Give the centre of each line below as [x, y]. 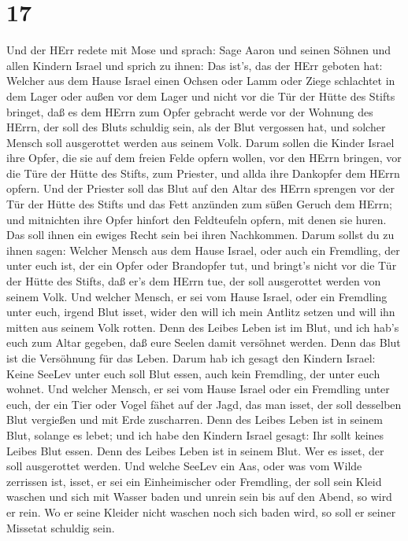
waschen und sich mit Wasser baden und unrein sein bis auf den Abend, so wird [199, 497]
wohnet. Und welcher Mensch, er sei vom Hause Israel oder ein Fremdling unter [198, 389]
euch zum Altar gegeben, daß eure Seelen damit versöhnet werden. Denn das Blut [204, 342]
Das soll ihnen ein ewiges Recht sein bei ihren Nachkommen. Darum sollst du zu [200, 235]
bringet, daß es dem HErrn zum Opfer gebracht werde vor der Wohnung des [190, 111]
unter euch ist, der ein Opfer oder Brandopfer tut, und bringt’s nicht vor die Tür [202, 265]
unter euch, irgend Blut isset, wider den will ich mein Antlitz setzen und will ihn [201, 312]
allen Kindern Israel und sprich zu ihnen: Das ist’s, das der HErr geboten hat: [195, 65]
